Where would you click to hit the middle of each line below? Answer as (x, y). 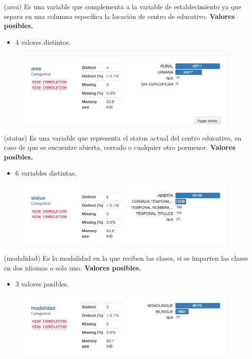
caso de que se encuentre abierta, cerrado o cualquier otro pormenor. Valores (120, 147)
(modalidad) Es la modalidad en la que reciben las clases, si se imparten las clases (126, 258)
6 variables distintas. (46, 173)
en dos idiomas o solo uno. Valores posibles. (73, 267)
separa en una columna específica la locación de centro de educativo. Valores (119, 16)
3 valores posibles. (42, 284)
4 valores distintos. (43, 42)
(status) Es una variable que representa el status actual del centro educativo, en (123, 137)
